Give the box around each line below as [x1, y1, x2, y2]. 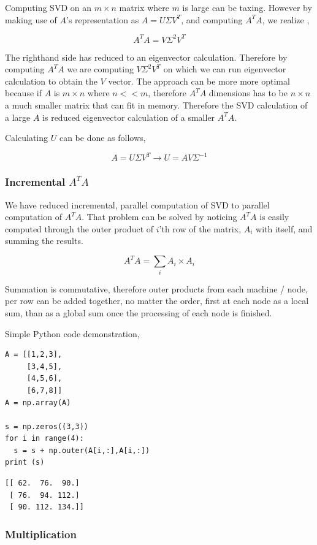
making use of [5, 13, 57, 26]
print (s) [5, 458, 45, 467]
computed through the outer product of [5, 222, 154, 235]
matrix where [119, 1, 169, 13]
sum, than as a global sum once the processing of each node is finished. [5, 306, 272, 319]
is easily [259, 210, 289, 223]
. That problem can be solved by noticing [82, 210, 237, 223]
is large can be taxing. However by [182, 1, 312, 13]
